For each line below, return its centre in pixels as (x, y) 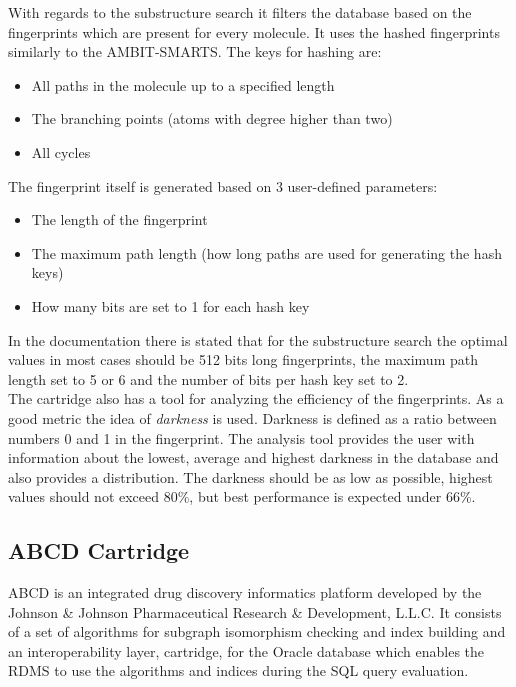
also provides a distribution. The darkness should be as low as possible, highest (250, 476)
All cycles (61, 151)
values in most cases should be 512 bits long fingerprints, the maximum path (243, 359)
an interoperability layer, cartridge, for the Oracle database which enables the (246, 650)
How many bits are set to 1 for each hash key (170, 305)
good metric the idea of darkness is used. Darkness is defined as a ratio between (252, 417)
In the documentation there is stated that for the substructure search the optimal (258, 339)
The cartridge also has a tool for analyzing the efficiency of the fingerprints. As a (256, 398)
